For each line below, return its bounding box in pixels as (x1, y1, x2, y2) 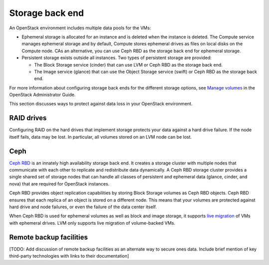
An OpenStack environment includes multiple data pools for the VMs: (9, 25, 151, 31)
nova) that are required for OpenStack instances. (9, 180, 110, 186)
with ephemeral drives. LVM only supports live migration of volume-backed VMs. (9, 220, 175, 226)
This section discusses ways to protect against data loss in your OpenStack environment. (9, 101, 193, 107)
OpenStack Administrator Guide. (9, 92, 76, 98)
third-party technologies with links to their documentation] (9, 253, 130, 259)
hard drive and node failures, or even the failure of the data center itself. (9, 204, 157, 210)
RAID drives (9, 114, 47, 122)
